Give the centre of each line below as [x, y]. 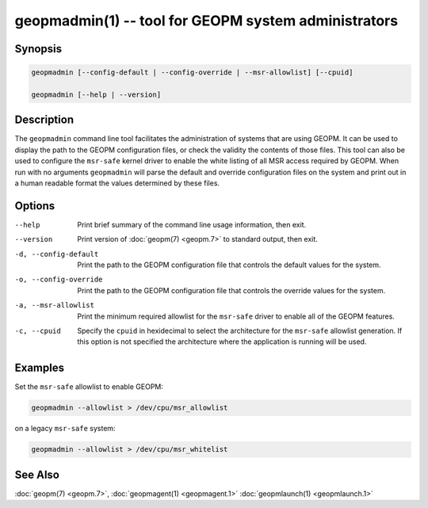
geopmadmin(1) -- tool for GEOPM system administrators [206, 21]
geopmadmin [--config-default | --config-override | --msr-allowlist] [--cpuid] [192, 73]
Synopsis [38, 49]
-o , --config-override [59, 280]
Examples [40, 368]
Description [44, 120]
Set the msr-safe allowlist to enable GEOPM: [89, 387]
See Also [37, 474]
